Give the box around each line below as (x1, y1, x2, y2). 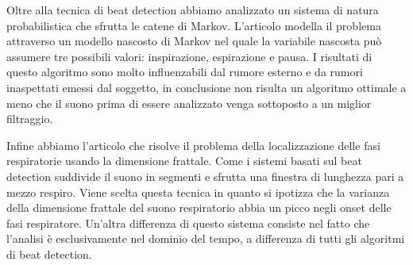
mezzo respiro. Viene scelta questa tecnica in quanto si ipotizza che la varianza (6, 183, 390, 200)
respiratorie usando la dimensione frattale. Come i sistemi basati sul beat (6, 152, 362, 169)
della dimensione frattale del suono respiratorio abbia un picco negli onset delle (6, 199, 392, 216)
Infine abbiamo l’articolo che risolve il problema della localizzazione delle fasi (6, 136, 380, 153)
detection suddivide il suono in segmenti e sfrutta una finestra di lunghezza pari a (6, 167, 404, 184)
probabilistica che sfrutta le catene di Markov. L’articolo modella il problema (6, 17, 381, 33)
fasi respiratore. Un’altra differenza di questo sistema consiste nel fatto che (6, 214, 370, 231)
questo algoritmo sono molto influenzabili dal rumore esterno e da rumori (6, 63, 363, 80)
